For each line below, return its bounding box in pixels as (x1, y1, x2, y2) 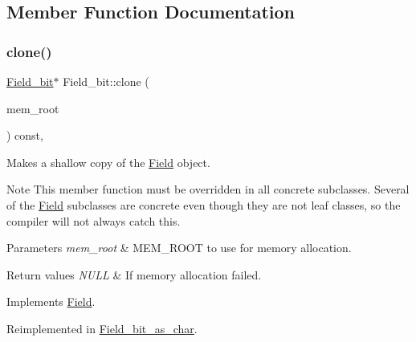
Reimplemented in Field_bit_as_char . (6, 320, 198, 336)
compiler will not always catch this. (6, 212, 181, 229)
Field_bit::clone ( (63, 73, 149, 89)
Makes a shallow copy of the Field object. (6, 153, 210, 170)
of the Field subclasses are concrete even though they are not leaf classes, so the (6, 196, 401, 213)
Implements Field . (6, 293, 96, 310)
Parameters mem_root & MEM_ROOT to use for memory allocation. (6, 239, 352, 256)
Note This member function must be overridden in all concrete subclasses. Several (6, 181, 410, 197)
